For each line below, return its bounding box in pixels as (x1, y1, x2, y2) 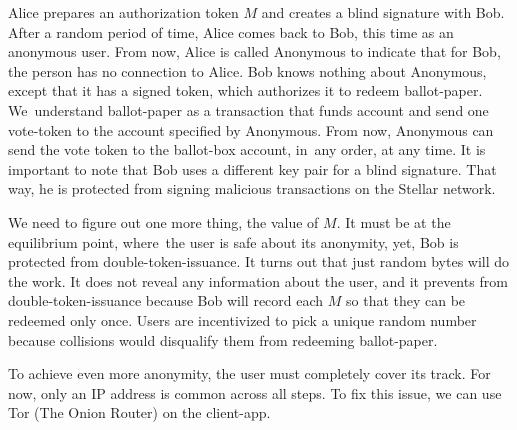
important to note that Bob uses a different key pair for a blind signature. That (8, 158, 497, 179)
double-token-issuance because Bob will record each (8, 290, 324, 311)
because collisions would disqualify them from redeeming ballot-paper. (8, 329, 438, 350)
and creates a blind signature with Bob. (261, 2, 505, 22)
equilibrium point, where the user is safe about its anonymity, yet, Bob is (8, 231, 459, 252)
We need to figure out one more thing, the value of (8, 211, 319, 232)
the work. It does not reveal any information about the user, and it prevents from (8, 270, 508, 291)
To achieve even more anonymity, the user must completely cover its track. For (8, 363, 491, 384)
